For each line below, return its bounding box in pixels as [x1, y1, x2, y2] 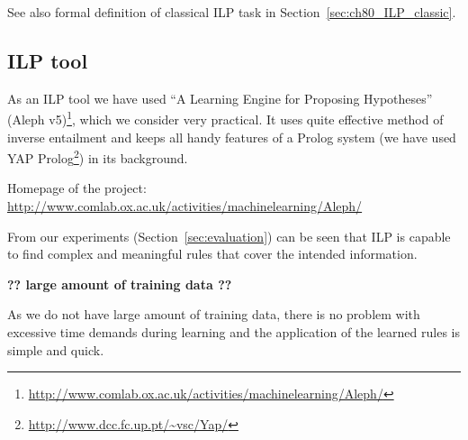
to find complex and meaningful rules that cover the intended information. [7, 244, 418, 263]
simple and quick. [7, 340, 104, 359]
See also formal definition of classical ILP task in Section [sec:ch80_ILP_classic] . [7, 3, 456, 21]
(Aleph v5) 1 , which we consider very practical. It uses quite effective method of [7, 107, 444, 129]
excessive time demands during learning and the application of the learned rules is [7, 323, 460, 342]
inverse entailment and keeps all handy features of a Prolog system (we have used [7, 127, 456, 146]
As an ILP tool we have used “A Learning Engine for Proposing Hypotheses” [7, 88, 433, 107]
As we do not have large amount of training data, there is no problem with [7, 305, 420, 324]
